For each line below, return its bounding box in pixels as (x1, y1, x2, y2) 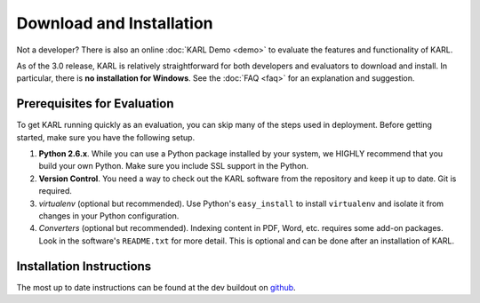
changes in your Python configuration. (38, 210, 180, 221)
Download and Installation (16, 13, 213, 33)
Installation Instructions (16, 259, 152, 274)
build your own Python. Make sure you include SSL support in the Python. (38, 161, 309, 171)
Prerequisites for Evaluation (16, 96, 174, 111)
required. (38, 186, 73, 196)
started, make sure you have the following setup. (16, 132, 196, 142)
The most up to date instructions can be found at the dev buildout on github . (16, 282, 297, 292)
